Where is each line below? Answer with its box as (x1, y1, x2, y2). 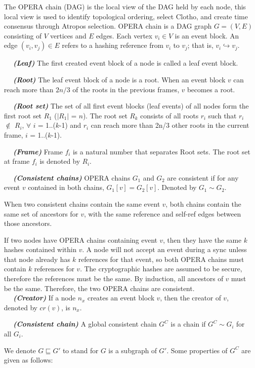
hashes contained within (4, 244, 77, 255)
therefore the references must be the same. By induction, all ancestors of (4, 273, 223, 284)
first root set (4, 110, 42, 120)
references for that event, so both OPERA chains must (78, 254, 244, 264)
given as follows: (4, 355, 53, 365)
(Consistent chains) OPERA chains (13, 172, 130, 183)
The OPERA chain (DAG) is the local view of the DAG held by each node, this (4, 1, 246, 11)
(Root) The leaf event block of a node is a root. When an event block (13, 74, 226, 84)
